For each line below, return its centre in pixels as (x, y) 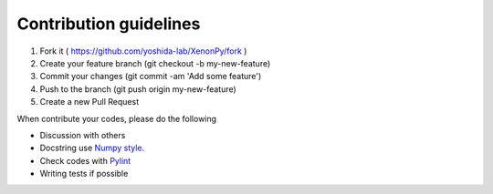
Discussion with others (83, 135)
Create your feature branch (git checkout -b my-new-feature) (155, 63)
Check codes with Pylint (85, 160)
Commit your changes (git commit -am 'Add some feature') (151, 77)
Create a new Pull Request (89, 102)
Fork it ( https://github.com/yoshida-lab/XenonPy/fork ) (143, 51)
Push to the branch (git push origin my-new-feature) (138, 89)
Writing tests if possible (84, 174)
